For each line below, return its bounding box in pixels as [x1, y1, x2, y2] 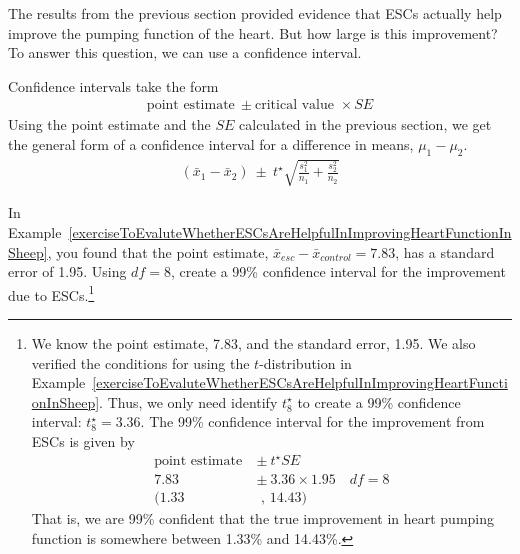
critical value [255, 98, 334, 113]
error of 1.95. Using [8, 261, 127, 282]
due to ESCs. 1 [8, 281, 95, 305]
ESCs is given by [31, 430, 135, 451]
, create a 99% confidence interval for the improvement [170, 261, 506, 282]
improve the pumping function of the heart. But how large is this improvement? [8, 22, 498, 43]
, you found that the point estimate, [47, 241, 269, 262]
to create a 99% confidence [297, 391, 461, 412]
